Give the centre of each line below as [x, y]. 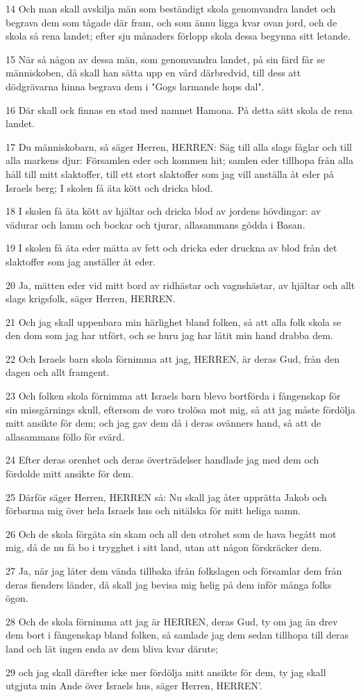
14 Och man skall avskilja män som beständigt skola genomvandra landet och [171, 8]
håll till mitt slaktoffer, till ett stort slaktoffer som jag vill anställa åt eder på [170, 173]
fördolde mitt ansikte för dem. [70, 474]
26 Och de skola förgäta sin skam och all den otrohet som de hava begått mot [171, 533]
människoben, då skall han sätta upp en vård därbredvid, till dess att [153, 73]
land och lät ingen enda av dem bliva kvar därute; [112, 648]
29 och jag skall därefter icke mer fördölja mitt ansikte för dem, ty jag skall [166, 672]
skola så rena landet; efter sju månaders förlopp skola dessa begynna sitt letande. [178, 36]
